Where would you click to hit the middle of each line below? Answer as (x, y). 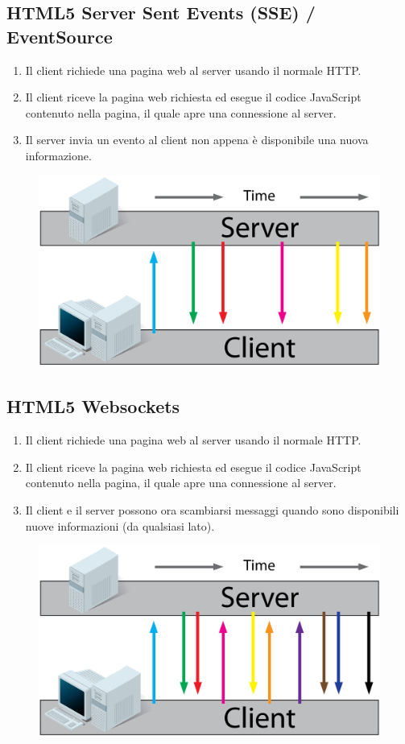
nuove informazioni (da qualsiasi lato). (120, 525)
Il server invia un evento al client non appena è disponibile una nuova (197, 140)
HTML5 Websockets (93, 406)
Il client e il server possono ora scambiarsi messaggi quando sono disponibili (212, 510)
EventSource (60, 36)
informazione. (58, 155)
